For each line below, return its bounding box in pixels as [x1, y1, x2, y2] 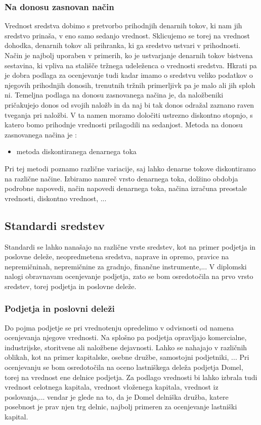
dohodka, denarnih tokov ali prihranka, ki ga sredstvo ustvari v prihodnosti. [5, 40, 241, 51]
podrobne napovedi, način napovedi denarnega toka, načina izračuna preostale [5, 183, 247, 194]
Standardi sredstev [5, 217, 105, 233]
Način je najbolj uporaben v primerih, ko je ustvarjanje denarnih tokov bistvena [5, 50, 253, 60]
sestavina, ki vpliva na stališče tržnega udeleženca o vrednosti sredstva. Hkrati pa [5, 60, 257, 70]
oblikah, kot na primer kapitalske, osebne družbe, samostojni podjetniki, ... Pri [5, 352, 249, 362]
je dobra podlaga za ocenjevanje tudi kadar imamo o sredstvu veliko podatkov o [5, 70, 253, 80]
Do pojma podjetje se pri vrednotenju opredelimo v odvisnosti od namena [5, 322, 234, 333]
